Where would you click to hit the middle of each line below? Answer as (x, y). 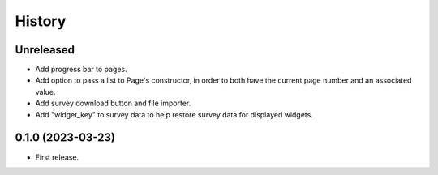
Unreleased (45, 50)
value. (45, 92)
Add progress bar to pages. (81, 70)
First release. (57, 157)
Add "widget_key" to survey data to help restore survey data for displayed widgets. (174, 114)
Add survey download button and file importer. (113, 103)
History (41, 21)
